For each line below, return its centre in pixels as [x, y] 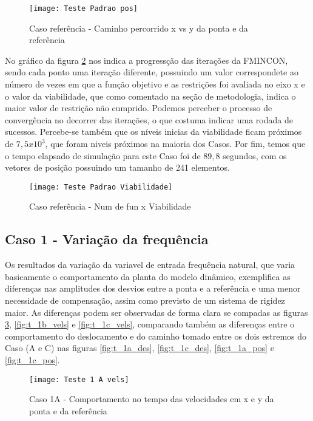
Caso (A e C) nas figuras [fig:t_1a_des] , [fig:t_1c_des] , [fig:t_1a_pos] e [140, 348]
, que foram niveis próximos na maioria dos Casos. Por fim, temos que [175, 143]
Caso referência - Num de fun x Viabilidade [110, 206]
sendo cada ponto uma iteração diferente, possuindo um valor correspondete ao [152, 72]
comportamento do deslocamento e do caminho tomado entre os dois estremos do [156, 336]
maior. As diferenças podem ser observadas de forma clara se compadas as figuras [156, 312]
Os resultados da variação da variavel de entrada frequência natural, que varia [150, 265]
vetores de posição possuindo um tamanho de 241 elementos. [117, 167]
